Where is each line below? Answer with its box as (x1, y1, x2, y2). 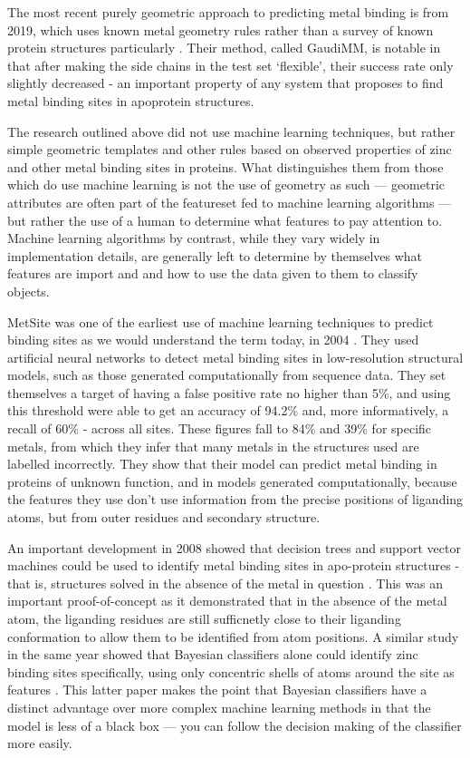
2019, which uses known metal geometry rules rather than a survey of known (7, 20, 434, 39)
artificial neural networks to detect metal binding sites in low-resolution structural (7, 347, 464, 366)
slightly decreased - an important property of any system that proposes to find (7, 73, 444, 92)
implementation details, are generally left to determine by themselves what (7, 246, 423, 265)
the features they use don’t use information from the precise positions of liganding (7, 490, 464, 509)
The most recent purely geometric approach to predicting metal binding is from (7, 3, 449, 21)
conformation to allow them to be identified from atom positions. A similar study (7, 627, 459, 646)
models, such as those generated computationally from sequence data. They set (7, 365, 446, 384)
